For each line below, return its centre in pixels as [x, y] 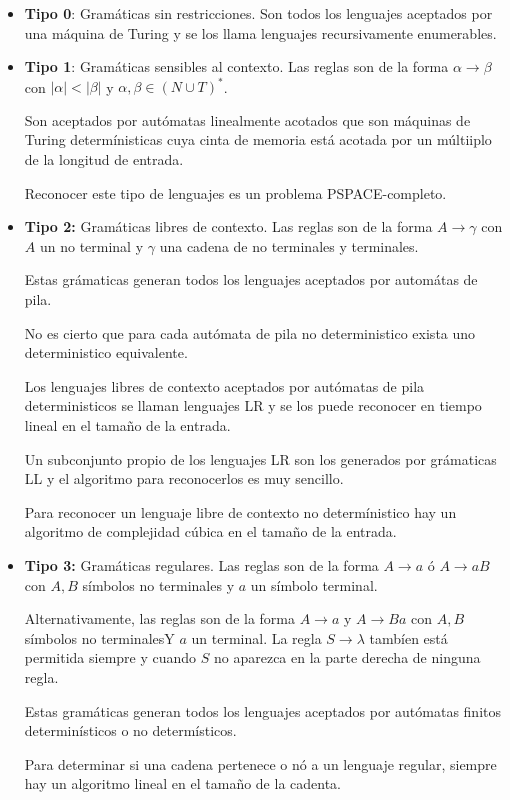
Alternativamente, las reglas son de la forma [160, 618]
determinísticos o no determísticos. [130, 730]
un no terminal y [91, 245]
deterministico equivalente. [106, 352]
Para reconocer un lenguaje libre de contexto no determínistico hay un [240, 511]
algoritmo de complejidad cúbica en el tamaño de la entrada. [210, 531]
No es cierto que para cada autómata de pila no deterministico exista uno [250, 332]
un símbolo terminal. [314, 584]
